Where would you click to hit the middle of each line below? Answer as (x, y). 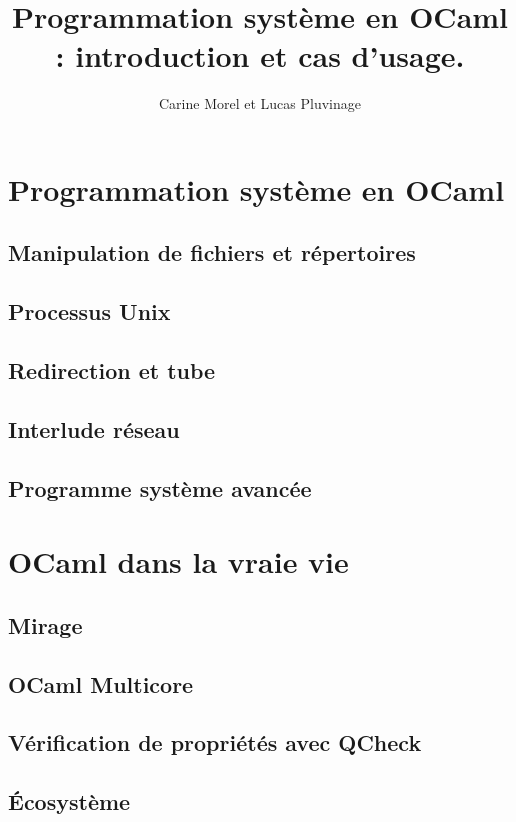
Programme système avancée (160, 487)
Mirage (45, 624)
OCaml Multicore (101, 683)
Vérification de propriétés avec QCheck (215, 742)
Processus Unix (89, 311)
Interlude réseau (94, 428)
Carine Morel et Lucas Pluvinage (260, 103)
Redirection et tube (112, 370)
